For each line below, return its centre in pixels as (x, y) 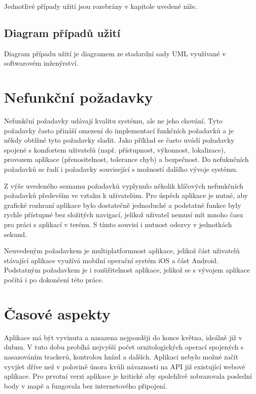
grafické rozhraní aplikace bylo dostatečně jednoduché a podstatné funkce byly (123, 205)
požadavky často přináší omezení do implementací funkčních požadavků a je (119, 130)
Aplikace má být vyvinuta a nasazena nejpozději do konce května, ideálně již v (123, 337)
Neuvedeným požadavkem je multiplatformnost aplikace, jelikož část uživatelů (122, 251)
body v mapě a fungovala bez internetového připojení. (86, 385)
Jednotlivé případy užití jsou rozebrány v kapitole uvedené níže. (101, 6)
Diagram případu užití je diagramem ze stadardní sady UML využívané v (115, 53)
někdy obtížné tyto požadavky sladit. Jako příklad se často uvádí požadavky (119, 140)
